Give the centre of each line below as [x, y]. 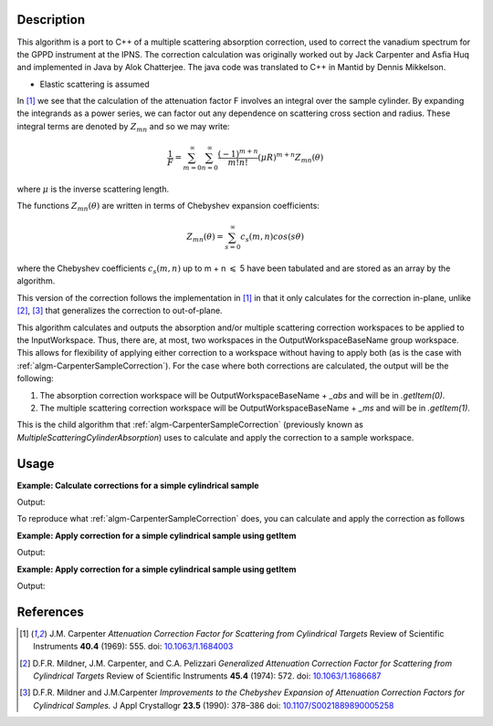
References [50, 612]
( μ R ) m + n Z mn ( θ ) [291, 157]
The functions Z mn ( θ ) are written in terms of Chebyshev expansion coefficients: [168, 207]
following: [35, 379]
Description [51, 20]
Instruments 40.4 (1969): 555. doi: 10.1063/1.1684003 [133, 647]
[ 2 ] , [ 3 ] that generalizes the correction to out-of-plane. [120, 311]
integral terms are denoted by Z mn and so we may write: [123, 127]
